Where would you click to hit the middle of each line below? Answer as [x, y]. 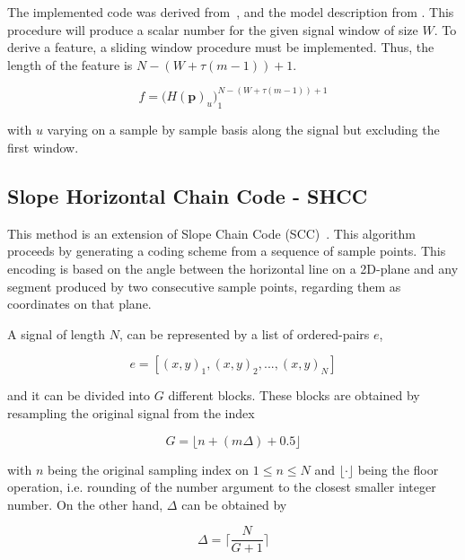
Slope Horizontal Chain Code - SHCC [188, 195]
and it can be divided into [79, 395]
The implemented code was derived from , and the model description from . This [231, 12]
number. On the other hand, [85, 504]
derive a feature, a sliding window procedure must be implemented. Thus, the [221, 47]
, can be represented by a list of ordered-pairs [244, 333]
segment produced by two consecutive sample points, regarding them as [204, 286]
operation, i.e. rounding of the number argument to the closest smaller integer [222, 487]
